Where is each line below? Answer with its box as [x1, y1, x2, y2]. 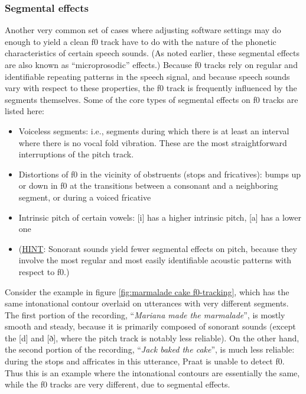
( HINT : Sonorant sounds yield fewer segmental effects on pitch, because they [18, 242, 297, 254]
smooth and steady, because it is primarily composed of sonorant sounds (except [5, 320, 296, 332]
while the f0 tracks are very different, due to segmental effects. [5, 378, 230, 390]
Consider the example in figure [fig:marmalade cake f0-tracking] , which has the [5, 285, 289, 298]
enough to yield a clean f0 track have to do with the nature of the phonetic [5, 35, 276, 47]
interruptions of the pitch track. [18, 148, 134, 160]
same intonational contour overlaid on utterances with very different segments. [5, 297, 289, 309]
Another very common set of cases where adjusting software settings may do [5, 24, 281, 36]
